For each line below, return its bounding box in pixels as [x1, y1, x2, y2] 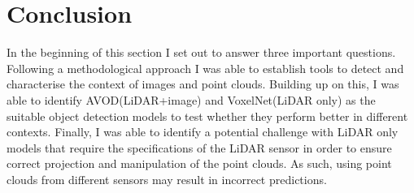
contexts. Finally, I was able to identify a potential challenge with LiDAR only [7, 123, 399, 140]
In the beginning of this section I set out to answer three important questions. [7, 44, 396, 61]
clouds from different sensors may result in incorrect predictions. [7, 170, 327, 187]
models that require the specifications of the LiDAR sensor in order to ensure [7, 139, 392, 156]
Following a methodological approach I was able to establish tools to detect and [7, 59, 404, 76]
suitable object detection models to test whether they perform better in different [7, 107, 408, 124]
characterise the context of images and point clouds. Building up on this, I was [7, 75, 399, 92]
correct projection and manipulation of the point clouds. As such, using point [7, 155, 392, 172]
